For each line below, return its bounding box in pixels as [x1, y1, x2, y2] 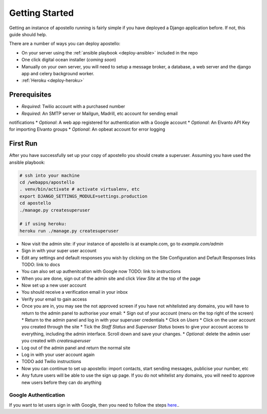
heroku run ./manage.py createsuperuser [19, 228, 119, 234]
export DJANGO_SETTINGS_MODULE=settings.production [19, 193, 148, 199]
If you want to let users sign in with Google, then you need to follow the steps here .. [9, 402, 179, 408]
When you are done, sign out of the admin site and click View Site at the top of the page [21, 275, 201, 281]
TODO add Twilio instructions [21, 359, 82, 364]
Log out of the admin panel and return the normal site [21, 345, 131, 351]
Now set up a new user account [21, 282, 87, 288]
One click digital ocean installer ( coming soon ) [21, 57, 116, 63]
